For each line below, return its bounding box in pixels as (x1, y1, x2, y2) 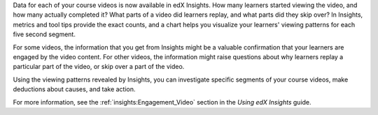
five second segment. (13, 30, 76, 38)
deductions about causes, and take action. (13, 85, 136, 93)
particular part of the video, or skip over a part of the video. (13, 63, 185, 71)
